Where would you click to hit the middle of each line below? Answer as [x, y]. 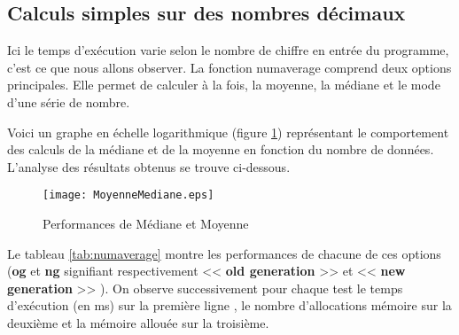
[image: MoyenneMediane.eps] [128, 195]
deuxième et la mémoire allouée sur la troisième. [138, 322]
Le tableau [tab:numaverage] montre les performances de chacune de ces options [224, 253]
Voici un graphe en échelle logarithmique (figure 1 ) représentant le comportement [228, 132]
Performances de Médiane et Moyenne [146, 224]
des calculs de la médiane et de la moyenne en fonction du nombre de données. [221, 149]
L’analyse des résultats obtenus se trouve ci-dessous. [149, 166]
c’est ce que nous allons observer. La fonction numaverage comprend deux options [229, 67]
